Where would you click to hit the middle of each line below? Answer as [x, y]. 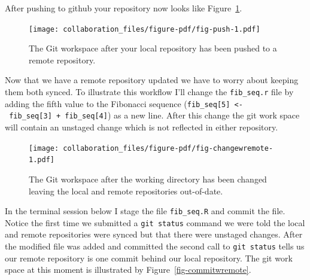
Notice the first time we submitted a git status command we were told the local [155, 222]
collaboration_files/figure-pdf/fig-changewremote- [168, 148]
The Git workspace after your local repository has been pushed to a [153, 48]
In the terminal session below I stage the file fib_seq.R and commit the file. [145, 211]
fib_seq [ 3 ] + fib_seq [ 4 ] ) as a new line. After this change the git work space [154, 115]
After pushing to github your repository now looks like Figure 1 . [124, 8]
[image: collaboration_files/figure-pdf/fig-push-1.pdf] [145, 29]
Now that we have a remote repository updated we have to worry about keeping [152, 80]
